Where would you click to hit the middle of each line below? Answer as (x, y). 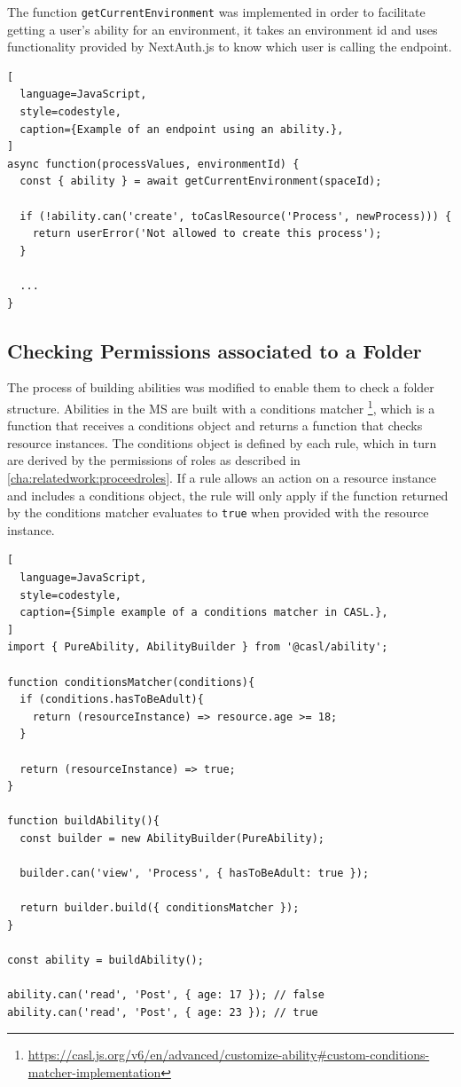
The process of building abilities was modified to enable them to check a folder (221, 387)
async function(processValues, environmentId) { (153, 164)
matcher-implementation (94, 1072)
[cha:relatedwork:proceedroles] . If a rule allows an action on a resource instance (222, 477)
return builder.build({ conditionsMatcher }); (160, 908)
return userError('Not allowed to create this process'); (207, 234)
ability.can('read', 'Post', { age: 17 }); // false (166, 995)
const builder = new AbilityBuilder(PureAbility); (172, 838)
